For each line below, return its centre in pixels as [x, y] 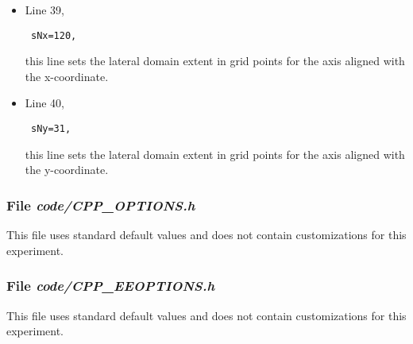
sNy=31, [51, 129]
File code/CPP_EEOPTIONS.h [111, 286]
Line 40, [44, 103]
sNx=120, [54, 35]
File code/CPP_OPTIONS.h [101, 205]
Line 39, [44, 10]
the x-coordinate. [67, 76]
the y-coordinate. [67, 170]
